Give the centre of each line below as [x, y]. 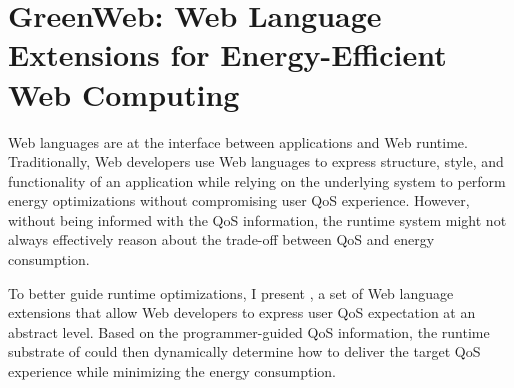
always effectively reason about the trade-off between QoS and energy [221, 239]
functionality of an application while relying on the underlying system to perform [257, 180]
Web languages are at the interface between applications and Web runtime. [238, 141]
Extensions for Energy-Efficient [227, 54]
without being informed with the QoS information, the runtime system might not [257, 219]
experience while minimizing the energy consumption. [172, 371]
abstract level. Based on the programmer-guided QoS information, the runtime [249, 331]
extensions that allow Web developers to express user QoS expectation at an [242, 312]
